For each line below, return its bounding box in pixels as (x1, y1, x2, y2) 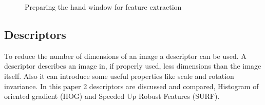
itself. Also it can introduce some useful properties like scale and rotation (4, 70, 234, 81)
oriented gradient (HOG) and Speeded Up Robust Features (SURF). (4, 91, 220, 101)
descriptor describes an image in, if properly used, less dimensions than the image (4, 60, 261, 71)
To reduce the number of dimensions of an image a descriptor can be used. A (4, 50, 247, 61)
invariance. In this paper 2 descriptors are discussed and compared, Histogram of (4, 80, 259, 91)
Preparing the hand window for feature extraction (25, 2, 182, 12)
